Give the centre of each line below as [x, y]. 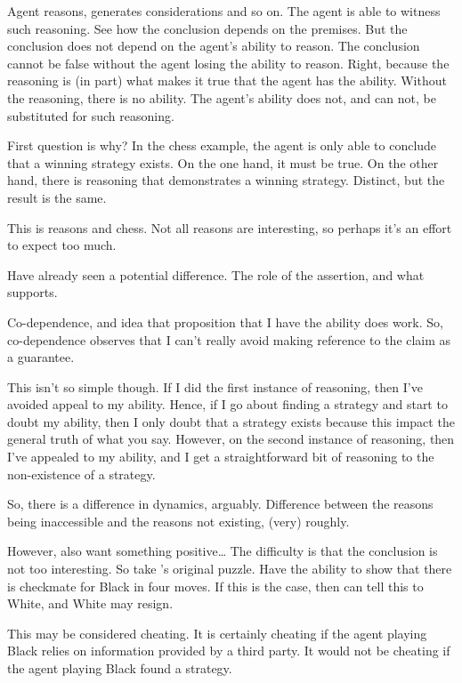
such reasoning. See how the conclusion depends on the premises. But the [207, 28]
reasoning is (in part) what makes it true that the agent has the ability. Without [227, 80]
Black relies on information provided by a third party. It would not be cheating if [229, 651]
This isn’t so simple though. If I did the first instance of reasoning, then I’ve [215, 386]
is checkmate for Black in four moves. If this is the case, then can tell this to [215, 586]
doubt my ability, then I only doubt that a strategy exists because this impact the [231, 421]
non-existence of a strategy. [81, 474]
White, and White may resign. [90, 603]
